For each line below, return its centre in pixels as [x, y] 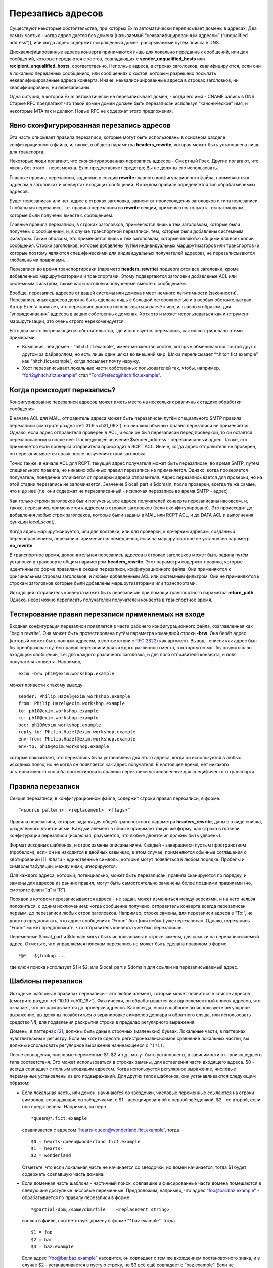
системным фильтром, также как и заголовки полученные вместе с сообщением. [98, 284]
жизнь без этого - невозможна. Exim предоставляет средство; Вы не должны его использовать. [114, 168]
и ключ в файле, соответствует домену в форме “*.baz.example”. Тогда [99, 1221]
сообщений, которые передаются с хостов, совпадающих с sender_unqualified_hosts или [107, 59]
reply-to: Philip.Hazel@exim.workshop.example [77, 732]
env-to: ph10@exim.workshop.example [64, 746]
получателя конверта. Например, [45, 661]
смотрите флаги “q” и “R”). [38, 890]
